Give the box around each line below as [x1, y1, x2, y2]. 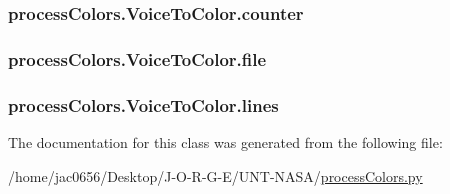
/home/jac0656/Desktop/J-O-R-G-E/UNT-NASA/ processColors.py [8, 165, 423, 186]
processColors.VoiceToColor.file [8, 46, 267, 71]
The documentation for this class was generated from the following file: [8, 131, 443, 152]
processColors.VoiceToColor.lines [8, 92, 279, 117]
